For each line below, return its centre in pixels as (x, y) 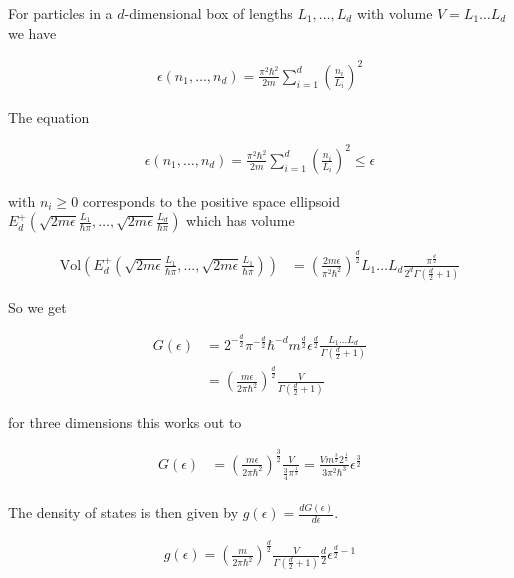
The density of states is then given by (123, 512)
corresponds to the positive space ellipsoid (211, 200)
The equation (49, 116)
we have (32, 32)
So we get (37, 306)
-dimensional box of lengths (208, 13)
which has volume (240, 220)
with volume (394, 13)
